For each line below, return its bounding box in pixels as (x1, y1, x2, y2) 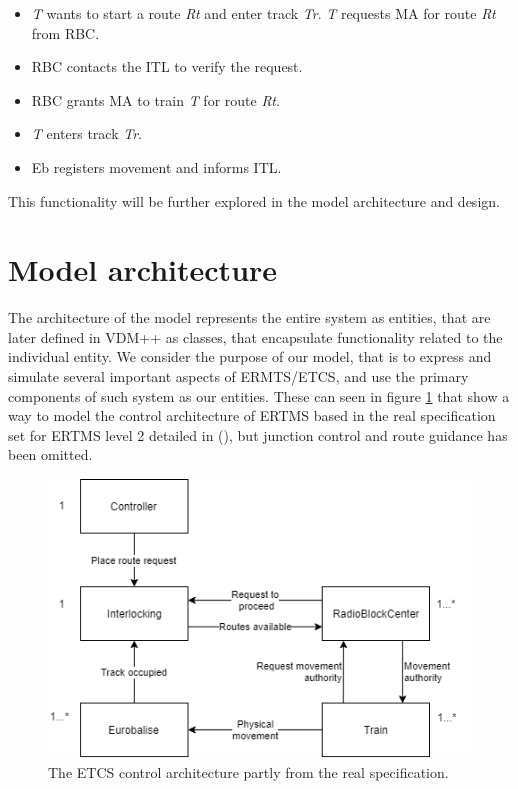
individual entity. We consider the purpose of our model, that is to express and (8, 346, 492, 367)
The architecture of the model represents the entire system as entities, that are (8, 307, 491, 328)
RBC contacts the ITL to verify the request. (31, 56, 303, 77)
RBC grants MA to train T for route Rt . (31, 89, 280, 110)
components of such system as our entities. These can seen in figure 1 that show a (8, 385, 510, 406)
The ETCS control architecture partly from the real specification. (48, 761, 449, 782)
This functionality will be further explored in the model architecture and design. (8, 190, 500, 211)
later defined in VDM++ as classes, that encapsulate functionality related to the (8, 326, 503, 347)
